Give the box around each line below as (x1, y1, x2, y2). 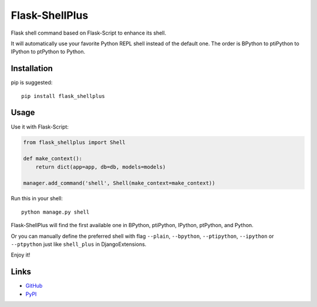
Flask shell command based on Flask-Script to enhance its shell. (11, 29, 167, 36)
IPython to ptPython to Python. (11, 48, 85, 55)
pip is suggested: (11, 79, 53, 86)
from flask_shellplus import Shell (23, 139, 126, 146)
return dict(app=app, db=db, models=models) (35, 163, 166, 170)
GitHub (25, 282, 43, 289)
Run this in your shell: (11, 195, 63, 202)
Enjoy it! (11, 251, 31, 258)
